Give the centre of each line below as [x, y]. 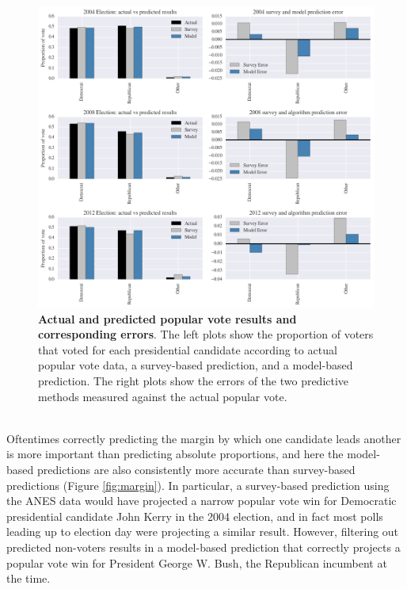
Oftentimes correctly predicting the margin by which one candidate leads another [204, 438]
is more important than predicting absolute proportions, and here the [175, 454]
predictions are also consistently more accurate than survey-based [196, 469]
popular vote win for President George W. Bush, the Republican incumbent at [197, 562]
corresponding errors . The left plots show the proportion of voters [206, 334]
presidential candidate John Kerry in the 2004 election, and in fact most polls [195, 516]
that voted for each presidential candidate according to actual [188, 349]
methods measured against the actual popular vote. [163, 396]
